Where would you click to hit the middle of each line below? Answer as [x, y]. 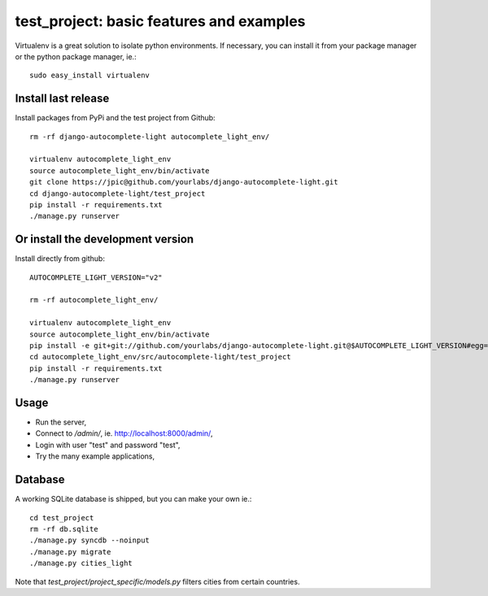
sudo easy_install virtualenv [90, 76]
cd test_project [62, 518]
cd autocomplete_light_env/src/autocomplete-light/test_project [161, 357]
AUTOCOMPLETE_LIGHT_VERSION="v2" [96, 277]
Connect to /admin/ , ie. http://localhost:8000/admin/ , [124, 433]
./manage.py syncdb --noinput [90, 540]
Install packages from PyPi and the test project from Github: [115, 118]
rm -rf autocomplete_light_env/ [94, 300]
